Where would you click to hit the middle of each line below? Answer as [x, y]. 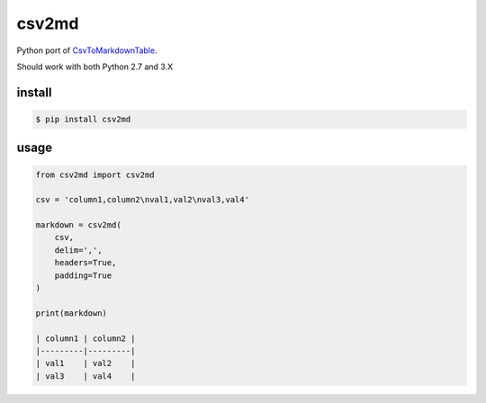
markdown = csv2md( [78, 225]
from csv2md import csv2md [95, 175]
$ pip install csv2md [83, 119]
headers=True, [85, 263]
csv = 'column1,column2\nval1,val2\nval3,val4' [142, 200]
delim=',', [78, 250]
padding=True [83, 275]
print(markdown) [72, 313]
